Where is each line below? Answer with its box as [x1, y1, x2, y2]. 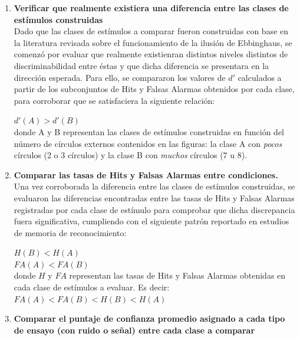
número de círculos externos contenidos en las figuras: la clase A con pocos [14, 137, 282, 149]
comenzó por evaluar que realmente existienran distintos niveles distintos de [14, 48, 288, 60]
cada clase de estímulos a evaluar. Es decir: [14, 281, 170, 293]
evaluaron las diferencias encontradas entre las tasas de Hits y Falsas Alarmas [14, 191, 295, 204]
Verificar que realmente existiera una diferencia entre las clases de [14, 2, 289, 14]
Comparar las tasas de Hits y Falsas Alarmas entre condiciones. [14, 168, 278, 181]
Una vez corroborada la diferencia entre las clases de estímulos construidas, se [14, 180, 295, 192]
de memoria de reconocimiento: [14, 226, 127, 238]
